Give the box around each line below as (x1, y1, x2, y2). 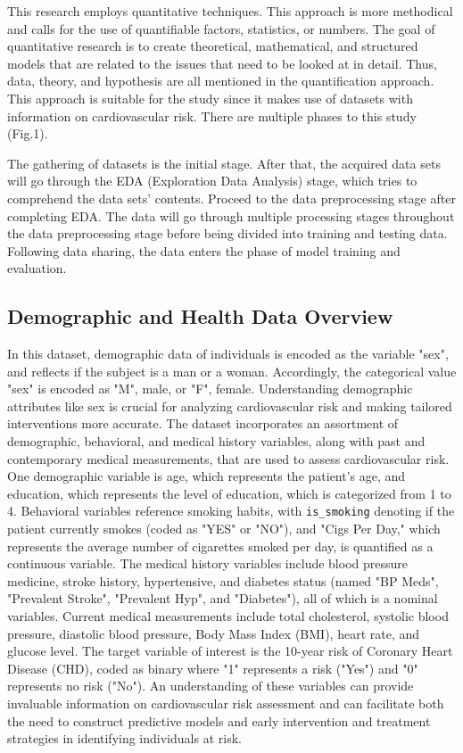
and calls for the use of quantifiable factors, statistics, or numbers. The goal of (7, 19, 435, 37)
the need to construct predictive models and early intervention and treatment (7, 711, 431, 730)
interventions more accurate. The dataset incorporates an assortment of (7, 414, 399, 433)
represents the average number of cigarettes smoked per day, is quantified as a (7, 536, 434, 555)
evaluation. (7, 259, 67, 277)
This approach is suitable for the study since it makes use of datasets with (7, 88, 413, 107)
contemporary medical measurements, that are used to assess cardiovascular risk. (7, 449, 450, 468)
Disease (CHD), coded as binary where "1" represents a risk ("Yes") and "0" (7, 658, 418, 677)
